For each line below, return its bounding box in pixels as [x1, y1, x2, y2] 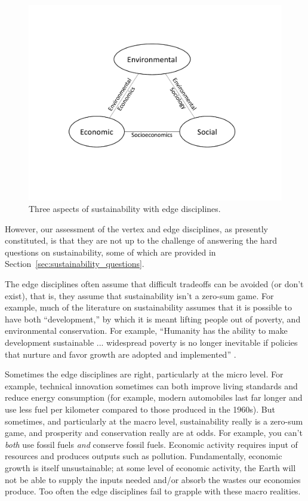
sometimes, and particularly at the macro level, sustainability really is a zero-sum [5, 414, 303, 427]
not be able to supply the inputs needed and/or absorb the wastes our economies [5, 473, 301, 485]
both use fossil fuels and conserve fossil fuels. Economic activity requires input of [5, 438, 298, 450]
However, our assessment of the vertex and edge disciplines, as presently [5, 222, 268, 235]
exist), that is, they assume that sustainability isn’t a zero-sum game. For [5, 289, 274, 302]
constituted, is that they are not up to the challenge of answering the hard [5, 234, 278, 247]
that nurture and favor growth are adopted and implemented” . [5, 348, 236, 360]
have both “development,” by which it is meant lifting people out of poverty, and [5, 312, 301, 325]
